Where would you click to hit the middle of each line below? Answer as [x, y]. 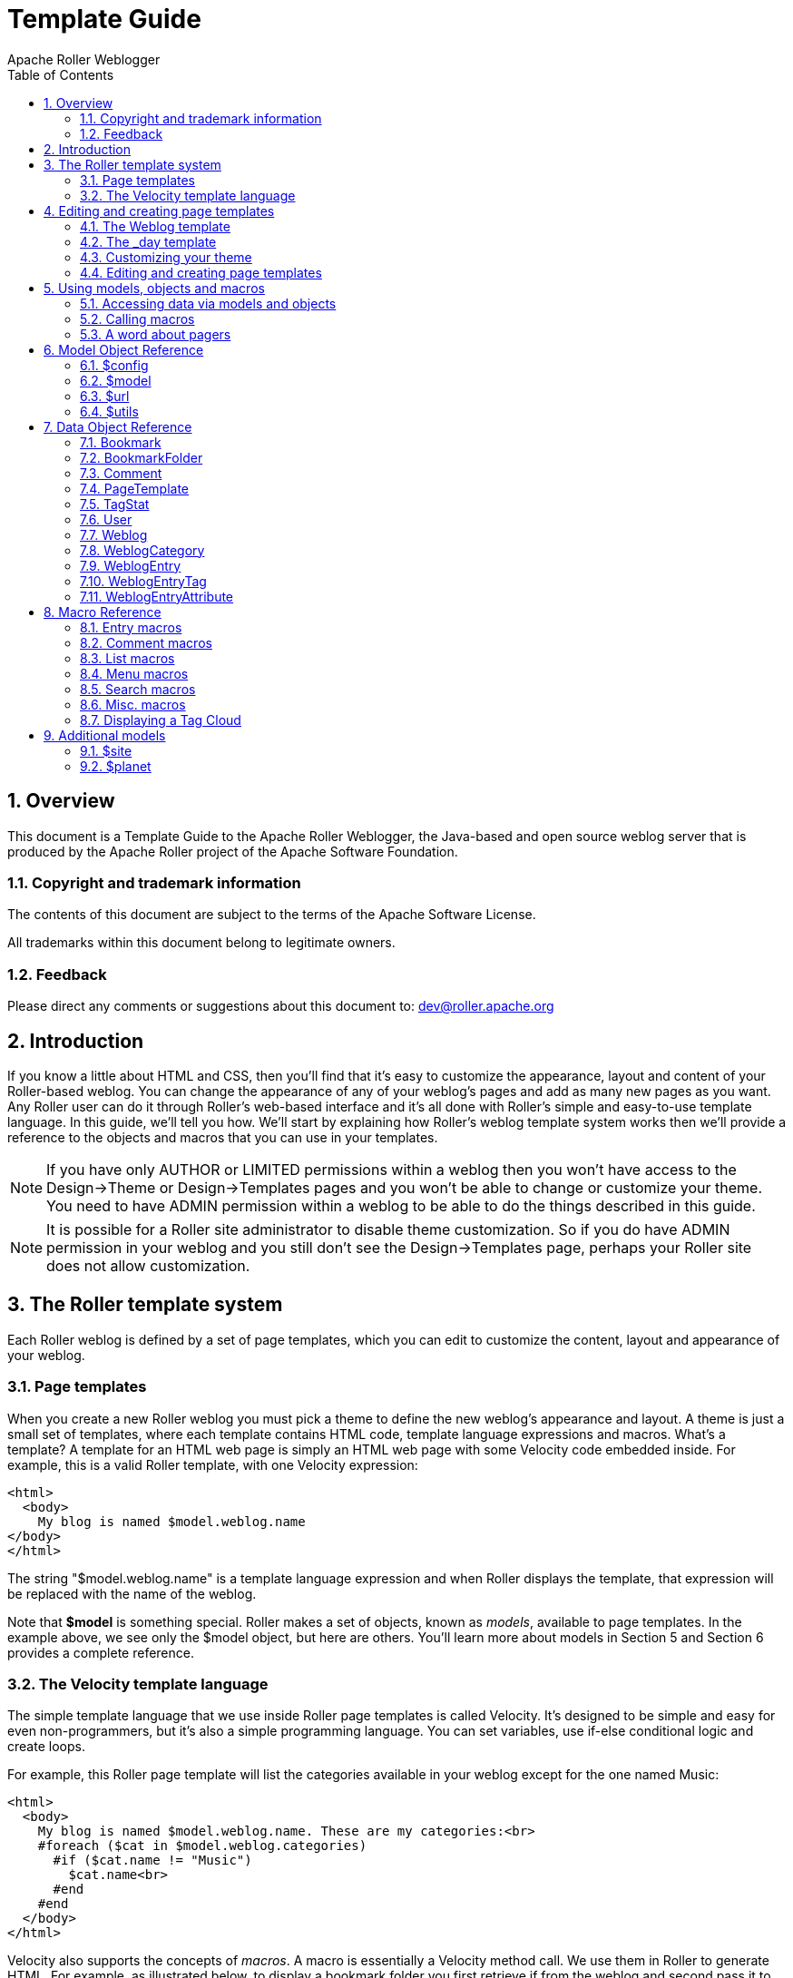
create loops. [46, 1747]
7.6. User [106, 519]
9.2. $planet [116, 766]
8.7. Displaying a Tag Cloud [161, 720]
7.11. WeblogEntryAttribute [157, 596]
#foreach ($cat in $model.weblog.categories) [202, 1846]
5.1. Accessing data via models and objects [208, 303]
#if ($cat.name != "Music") [152, 1860]
